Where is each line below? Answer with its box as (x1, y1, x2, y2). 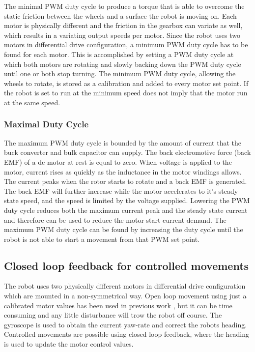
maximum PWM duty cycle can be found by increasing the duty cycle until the (4, 224, 243, 235)
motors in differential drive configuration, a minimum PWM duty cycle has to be (4, 39, 248, 50)
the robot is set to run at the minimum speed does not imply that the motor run (4, 88, 248, 98)
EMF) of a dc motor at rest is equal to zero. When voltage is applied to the (4, 156, 232, 167)
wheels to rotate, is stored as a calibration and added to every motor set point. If (4, 78, 249, 88)
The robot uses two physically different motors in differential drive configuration (4, 281, 246, 291)
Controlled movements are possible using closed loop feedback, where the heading (4, 329, 250, 339)
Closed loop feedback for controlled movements (4, 258, 249, 273)
